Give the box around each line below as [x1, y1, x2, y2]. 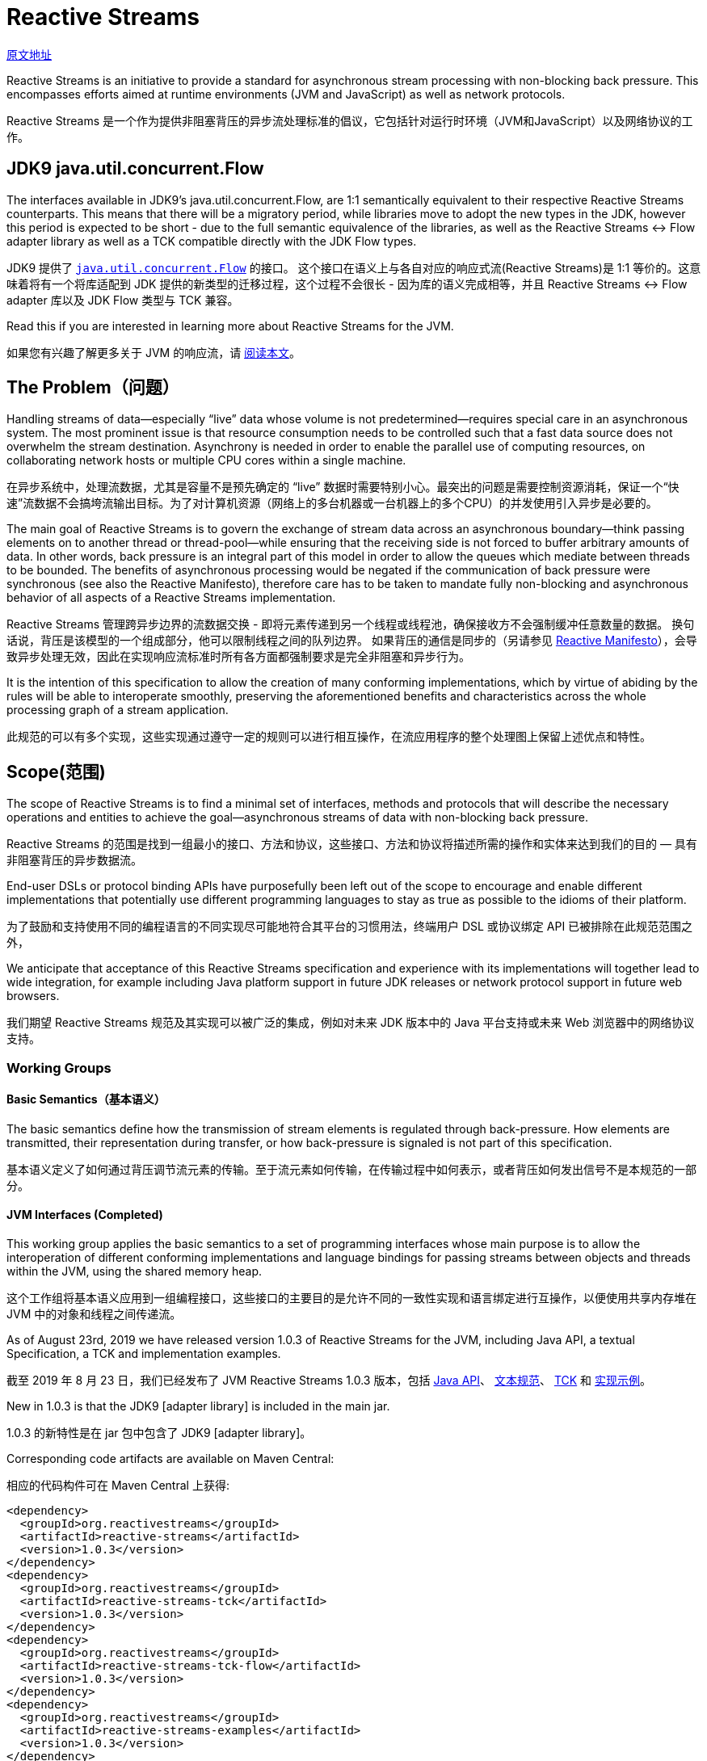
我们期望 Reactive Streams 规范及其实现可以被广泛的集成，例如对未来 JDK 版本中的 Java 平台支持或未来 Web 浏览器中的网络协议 [6, 1015, 695, 1030]
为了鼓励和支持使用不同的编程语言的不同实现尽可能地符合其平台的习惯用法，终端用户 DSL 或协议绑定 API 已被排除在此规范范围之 [6, 919, 693, 934]
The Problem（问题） [6, 377, 179, 398]
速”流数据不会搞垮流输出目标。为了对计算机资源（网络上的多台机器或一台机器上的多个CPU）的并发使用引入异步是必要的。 [6, 496, 658, 511]
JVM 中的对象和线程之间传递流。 [6, 1307, 182, 1322]
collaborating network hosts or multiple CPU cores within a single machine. [6, 453, 406, 468]
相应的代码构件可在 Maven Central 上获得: [6, 1478, 229, 1493]
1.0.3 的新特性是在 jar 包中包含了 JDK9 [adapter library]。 [6, 1426, 312, 1440]
